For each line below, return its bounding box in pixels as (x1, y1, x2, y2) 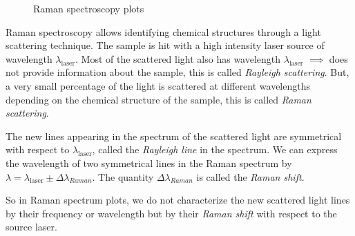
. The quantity (92, 169, 154, 184)
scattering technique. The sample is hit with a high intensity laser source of (6, 38, 325, 52)
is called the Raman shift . (196, 169, 305, 184)
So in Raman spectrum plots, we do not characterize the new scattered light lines (6, 193, 350, 207)
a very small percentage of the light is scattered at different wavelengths (6, 78, 311, 92)
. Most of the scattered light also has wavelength (75, 51, 281, 66)
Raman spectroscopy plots (33, 1, 144, 15)
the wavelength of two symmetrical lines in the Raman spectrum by (6, 155, 292, 170)
